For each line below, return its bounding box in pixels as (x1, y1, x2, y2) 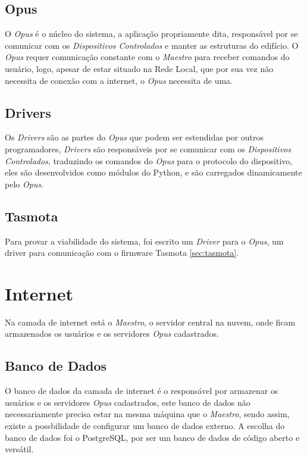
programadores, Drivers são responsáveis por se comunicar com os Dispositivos (5, 142, 291, 155)
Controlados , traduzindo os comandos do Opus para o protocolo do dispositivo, (5, 154, 293, 167)
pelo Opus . (5, 177, 43, 190)
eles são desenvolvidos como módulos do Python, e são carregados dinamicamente (5, 166, 302, 179)
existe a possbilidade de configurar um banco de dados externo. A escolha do (5, 420, 285, 432)
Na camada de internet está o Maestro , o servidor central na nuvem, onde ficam (5, 315, 296, 328)
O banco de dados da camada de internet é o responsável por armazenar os (5, 384, 278, 397)
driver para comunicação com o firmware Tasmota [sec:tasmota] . (5, 246, 239, 259)
